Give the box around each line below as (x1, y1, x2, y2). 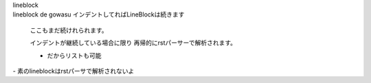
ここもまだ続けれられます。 (30, 26, 108, 34)
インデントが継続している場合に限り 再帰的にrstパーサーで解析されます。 (30, 38, 237, 47)
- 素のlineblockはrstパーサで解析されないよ (12, 67, 135, 75)
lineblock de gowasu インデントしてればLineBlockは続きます (12, 10, 185, 19)
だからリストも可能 (47, 51, 102, 60)
